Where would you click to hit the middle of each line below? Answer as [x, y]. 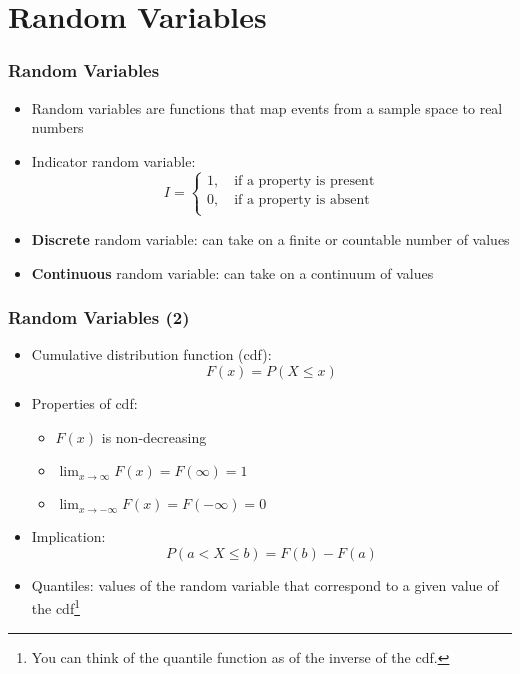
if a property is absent [302, 199]
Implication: [68, 536]
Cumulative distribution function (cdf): [151, 354]
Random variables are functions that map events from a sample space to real [267, 107]
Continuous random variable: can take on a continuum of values [232, 272]
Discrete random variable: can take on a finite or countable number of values [270, 238]
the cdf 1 [56, 606]
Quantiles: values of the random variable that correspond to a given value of [265, 584]
